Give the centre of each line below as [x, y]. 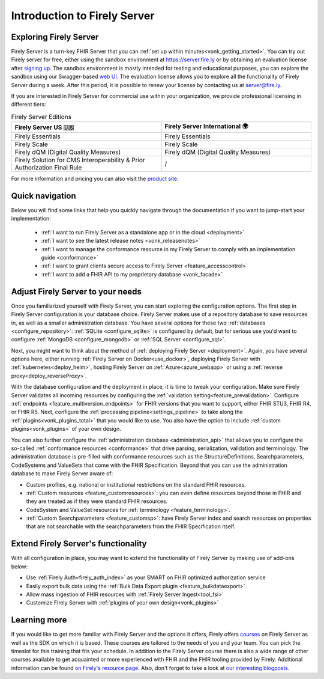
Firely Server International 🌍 [206, 126]
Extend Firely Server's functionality [79, 544]
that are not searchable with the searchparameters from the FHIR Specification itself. [131, 526]
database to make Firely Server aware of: [62, 473]
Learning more [39, 620]
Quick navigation [43, 196]
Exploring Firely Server [55, 37]
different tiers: [28, 105]
